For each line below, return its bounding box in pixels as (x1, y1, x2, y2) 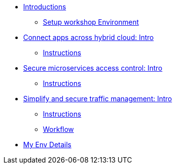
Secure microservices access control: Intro (23, 64, 163, 72)
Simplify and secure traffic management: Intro (23, 94, 172, 103)
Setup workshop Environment (43, 18, 139, 26)
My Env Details (23, 140, 71, 149)
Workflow (43, 125, 74, 133)
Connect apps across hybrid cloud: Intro (23, 33, 154, 42)
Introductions (23, 2, 66, 11)
